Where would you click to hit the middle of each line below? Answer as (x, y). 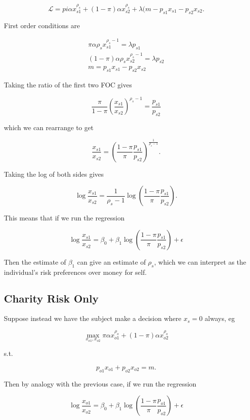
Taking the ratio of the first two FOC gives (68, 85)
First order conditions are (42, 25)
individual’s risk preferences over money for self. (75, 272)
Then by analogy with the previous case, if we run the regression (100, 383)
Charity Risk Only (51, 298)
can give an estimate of (111, 261)
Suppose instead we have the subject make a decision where (93, 318)
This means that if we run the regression (64, 218)
